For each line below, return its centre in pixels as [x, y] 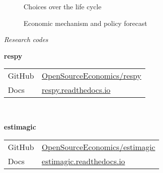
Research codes [26, 39]
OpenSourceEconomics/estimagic [99, 147]
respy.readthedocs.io [76, 90]
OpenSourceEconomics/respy [92, 76]
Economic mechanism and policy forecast [85, 23]
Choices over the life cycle [63, 6]
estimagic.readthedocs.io [83, 161]
